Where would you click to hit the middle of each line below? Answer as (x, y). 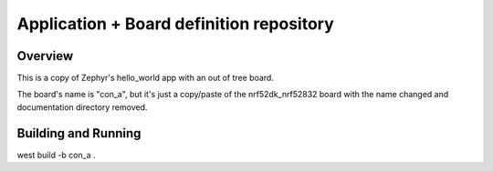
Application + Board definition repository (176, 24)
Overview (45, 56)
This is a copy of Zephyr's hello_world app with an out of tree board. (145, 78)
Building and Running (79, 133)
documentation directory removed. (82, 107)
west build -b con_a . (56, 155)
